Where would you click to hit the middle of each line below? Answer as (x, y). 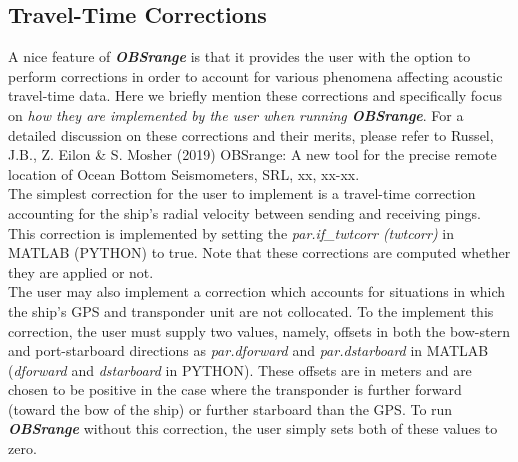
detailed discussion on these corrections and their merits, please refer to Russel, (251, 134)
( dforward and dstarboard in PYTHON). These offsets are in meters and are (240, 369)
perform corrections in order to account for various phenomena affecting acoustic (255, 75)
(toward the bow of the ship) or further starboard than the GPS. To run (230, 408)
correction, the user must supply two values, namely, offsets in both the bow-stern (259, 330)
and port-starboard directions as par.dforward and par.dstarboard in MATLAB (248, 350)
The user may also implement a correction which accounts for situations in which (257, 291)
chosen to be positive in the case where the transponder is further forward (235, 389)
